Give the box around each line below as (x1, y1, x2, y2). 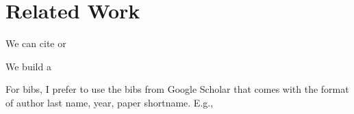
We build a (5, 59, 51, 73)
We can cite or (5, 36, 66, 51)
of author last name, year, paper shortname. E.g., (5, 95, 214, 109)
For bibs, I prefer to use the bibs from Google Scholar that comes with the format (5, 82, 349, 96)
